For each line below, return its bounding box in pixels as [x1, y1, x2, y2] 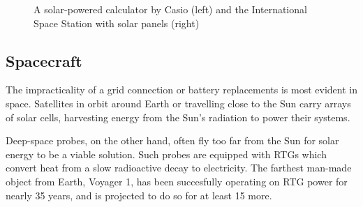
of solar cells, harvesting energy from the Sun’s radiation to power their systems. [6, 109, 350, 124]
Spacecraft [6, 49, 82, 71]
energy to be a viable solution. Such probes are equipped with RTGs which [6, 146, 327, 161]
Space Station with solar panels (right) [34, 15, 200, 30]
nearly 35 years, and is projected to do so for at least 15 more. [6, 187, 272, 202]
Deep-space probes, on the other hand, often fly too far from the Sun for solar [6, 133, 339, 148]
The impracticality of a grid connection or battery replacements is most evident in [6, 82, 358, 97]
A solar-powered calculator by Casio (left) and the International [34, 2, 307, 16]
